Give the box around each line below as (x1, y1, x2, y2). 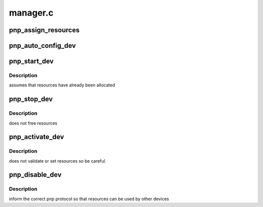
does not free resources (9, 120, 57, 126)
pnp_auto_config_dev (9, 41, 76, 50)
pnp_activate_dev (9, 133, 64, 141)
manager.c (9, 7, 54, 18)
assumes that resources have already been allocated (9, 82, 115, 88)
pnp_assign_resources (9, 26, 80, 34)
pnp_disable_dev (9, 171, 62, 179)
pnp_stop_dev (9, 95, 53, 103)
